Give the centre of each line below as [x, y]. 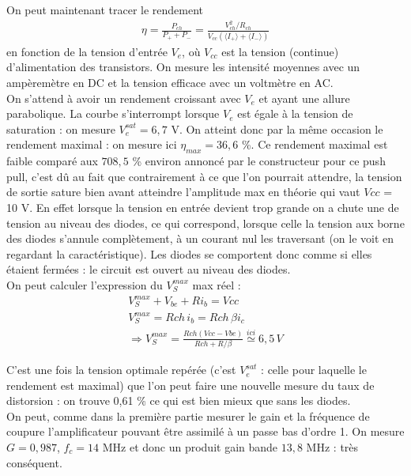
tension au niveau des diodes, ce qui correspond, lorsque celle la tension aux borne [205, 223]
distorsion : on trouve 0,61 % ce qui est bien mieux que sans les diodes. [179, 400]
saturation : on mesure [61, 128]
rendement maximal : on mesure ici [92, 144]
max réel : [217, 284]
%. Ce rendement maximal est [315, 144]
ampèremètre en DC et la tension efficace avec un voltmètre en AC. [170, 82]
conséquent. [34, 462]
